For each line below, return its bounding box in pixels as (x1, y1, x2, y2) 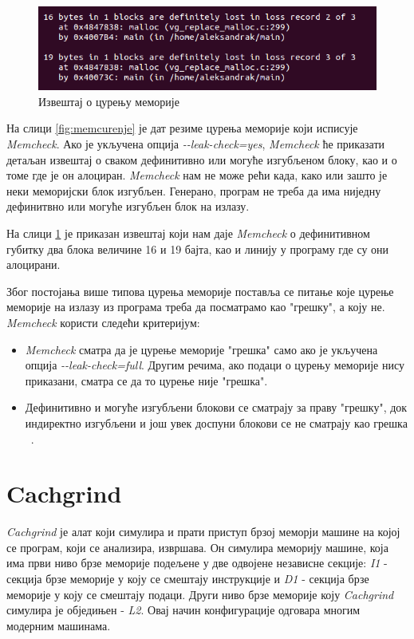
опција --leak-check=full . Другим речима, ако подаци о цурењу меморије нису (25, 357, 405, 373)
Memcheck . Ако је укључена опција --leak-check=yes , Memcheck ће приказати (6, 136, 385, 152)
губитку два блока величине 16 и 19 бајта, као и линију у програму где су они (6, 240, 389, 257)
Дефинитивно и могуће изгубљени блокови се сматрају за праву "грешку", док (25, 399, 408, 416)
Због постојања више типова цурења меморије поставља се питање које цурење (6, 282, 394, 299)
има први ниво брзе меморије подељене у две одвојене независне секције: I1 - (6, 554, 388, 571)
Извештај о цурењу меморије (38, 93, 179, 109)
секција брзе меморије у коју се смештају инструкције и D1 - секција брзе (6, 570, 369, 587)
